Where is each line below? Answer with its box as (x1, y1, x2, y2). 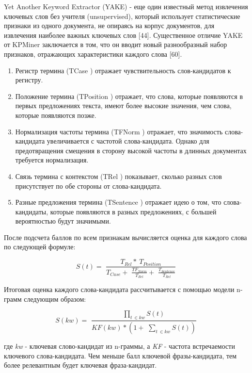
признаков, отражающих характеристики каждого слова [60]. (4, 49, 182, 59)
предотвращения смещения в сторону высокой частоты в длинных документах (15, 145, 247, 155)
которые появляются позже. (15, 110, 96, 120)
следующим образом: (24, 293, 86, 304)
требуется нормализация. (15, 155, 89, 165)
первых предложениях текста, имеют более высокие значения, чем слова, (15, 100, 232, 111)
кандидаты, (15, 206, 48, 216)
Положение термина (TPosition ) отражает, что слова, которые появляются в (15, 91, 243, 101)
